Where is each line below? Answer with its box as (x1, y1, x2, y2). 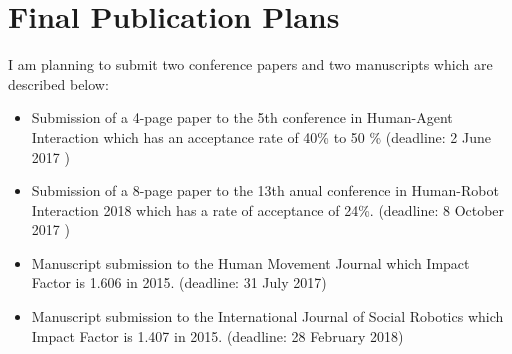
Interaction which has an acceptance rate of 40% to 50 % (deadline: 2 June (31, 126, 491, 147)
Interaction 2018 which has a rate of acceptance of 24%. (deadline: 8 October (31, 199, 505, 220)
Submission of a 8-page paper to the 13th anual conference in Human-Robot (31, 180, 499, 201)
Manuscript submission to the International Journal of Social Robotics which (31, 306, 504, 327)
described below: (8, 73, 109, 94)
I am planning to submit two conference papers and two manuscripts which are (8, 54, 493, 75)
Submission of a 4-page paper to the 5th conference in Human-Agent (31, 107, 453, 128)
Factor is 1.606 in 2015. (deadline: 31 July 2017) (31, 272, 327, 293)
